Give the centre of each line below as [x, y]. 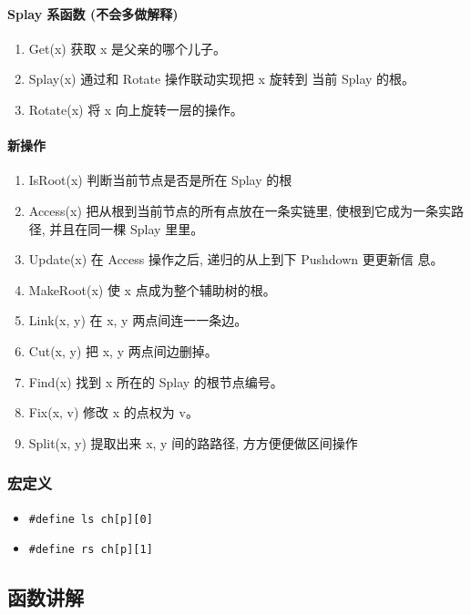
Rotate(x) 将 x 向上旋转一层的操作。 [136, 109]
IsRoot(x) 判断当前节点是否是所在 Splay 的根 [160, 180]
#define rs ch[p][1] [91, 550]
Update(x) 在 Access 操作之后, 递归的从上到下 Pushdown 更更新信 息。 [236, 259]
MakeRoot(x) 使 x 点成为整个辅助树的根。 [152, 289]
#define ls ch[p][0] [91, 519]
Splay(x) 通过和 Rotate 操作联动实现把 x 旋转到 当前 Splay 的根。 [222, 79]
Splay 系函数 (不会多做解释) [93, 13]
